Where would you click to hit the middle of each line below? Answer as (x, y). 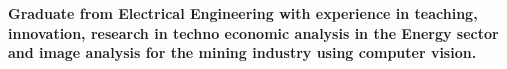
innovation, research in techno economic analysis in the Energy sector (253, 32)
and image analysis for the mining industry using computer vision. (242, 52)
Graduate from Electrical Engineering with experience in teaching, (243, 13)
